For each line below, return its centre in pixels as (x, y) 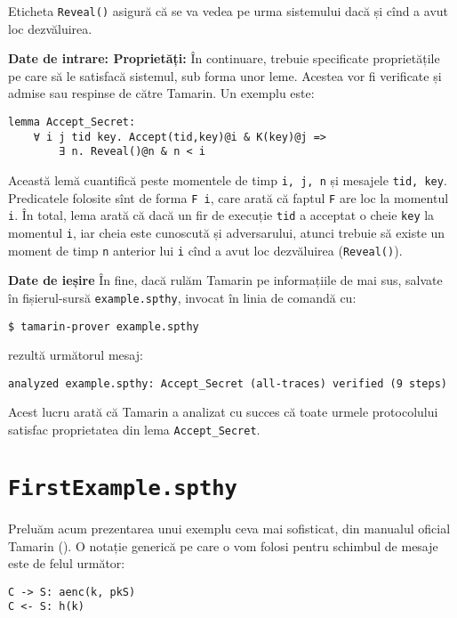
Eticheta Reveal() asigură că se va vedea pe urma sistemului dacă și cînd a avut (228, 11)
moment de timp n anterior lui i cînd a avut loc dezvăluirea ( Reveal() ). (205, 250)
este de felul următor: (67, 563)
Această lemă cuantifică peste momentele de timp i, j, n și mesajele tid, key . (228, 180)
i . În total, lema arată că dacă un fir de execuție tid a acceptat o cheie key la (221, 215)
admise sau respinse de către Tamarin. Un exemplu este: (161, 93)
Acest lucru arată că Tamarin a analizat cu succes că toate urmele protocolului (223, 412)
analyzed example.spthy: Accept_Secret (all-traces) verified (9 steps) (228, 383)
